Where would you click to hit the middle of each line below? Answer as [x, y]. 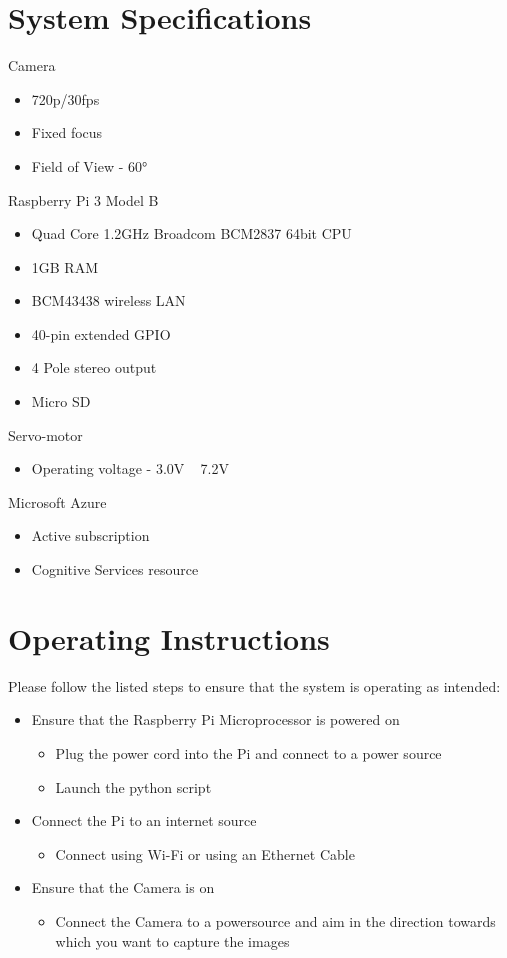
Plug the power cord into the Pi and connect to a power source [248, 752]
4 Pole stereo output [94, 367]
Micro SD [61, 401]
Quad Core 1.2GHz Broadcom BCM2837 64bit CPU [191, 233]
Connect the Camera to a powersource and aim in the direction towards [275, 920]
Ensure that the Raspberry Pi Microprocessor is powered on [215, 719]
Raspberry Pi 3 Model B [83, 199]
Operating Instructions [169, 637]
